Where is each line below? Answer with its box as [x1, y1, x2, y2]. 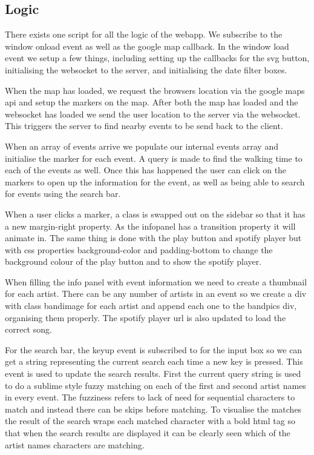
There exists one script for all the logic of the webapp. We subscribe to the [5, 28, 283, 41]
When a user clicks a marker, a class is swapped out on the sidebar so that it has [5, 207, 306, 220]
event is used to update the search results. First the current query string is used [5, 367, 301, 380]
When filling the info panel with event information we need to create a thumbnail [5, 275, 307, 288]
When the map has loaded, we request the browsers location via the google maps [5, 84, 305, 96]
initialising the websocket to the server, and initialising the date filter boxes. [5, 63, 287, 76]
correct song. [5, 323, 52, 336]
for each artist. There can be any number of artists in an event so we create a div [5, 287, 307, 300]
